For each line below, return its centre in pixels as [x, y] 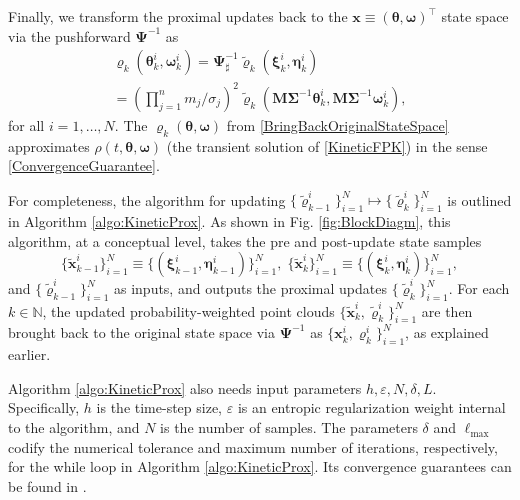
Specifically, [44, 407]
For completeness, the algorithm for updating [147, 199]
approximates [49, 145]
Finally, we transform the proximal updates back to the [178, 16]
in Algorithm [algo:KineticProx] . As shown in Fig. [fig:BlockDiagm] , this [229, 221]
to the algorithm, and [74, 427]
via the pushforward [69, 35]
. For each [479, 288]
